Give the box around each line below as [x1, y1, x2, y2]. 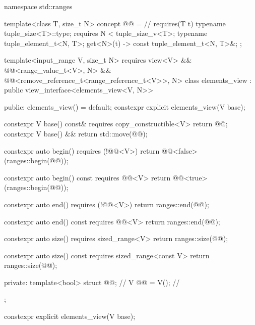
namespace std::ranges [4, 1, 73, 11]
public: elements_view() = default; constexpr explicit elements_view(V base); [4, 101, 245, 112]
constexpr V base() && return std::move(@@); [4, 128, 148, 138]
